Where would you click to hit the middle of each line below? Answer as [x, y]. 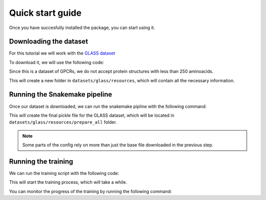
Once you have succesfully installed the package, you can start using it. [82, 28]
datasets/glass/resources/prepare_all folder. [63, 122]
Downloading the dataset [49, 42]
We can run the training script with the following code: [64, 173]
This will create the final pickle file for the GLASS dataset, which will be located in [92, 115]
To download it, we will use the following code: [57, 62]
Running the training [41, 161]
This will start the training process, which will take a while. [68, 182]
